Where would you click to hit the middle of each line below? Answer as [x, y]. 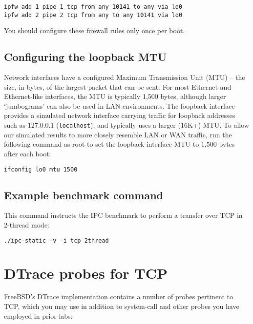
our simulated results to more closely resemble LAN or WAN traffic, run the [118, 134]
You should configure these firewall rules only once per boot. [95, 30]
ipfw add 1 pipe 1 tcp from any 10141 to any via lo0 [93, 7]
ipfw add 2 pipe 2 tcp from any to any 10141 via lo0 [93, 15]
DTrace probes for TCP [86, 273]
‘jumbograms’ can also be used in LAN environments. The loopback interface [119, 105]
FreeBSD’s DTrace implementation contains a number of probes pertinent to [119, 296]
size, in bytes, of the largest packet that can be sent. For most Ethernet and [118, 86]
